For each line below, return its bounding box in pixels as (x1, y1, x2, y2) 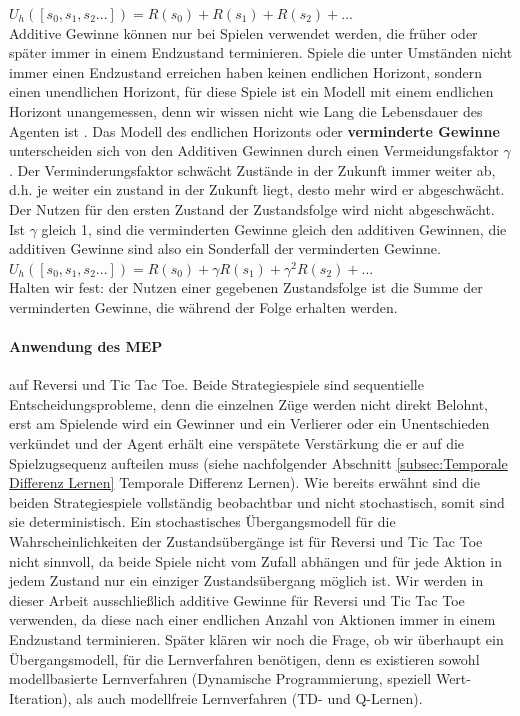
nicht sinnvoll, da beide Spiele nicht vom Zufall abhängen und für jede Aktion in (9, 550, 502, 571)
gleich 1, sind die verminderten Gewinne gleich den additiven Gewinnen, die (41, 218, 507, 239)
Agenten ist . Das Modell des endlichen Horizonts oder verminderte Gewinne (9, 120, 500, 141)
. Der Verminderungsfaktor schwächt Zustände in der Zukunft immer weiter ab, (9, 159, 496, 180)
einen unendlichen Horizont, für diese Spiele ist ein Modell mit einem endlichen (9, 81, 494, 102)
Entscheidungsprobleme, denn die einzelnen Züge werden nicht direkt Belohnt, (9, 393, 489, 414)
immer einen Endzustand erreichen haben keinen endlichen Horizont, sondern (9, 61, 483, 82)
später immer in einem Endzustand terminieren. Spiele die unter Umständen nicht (9, 42, 513, 63)
